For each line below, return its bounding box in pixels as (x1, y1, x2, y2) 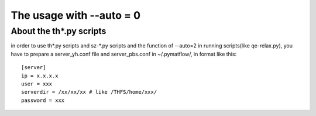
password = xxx (21, 97, 65, 104)
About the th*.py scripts (11, 26, 107, 36)
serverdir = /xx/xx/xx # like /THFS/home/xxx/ (21, 88, 157, 95)
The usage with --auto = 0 (11, 9, 140, 22)
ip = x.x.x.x (21, 72, 59, 79)
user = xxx (21, 80, 53, 87)
